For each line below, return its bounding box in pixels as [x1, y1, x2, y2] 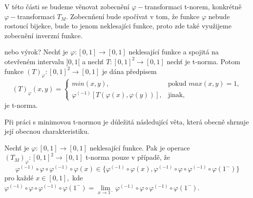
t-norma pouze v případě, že [85, 152, 170, 162]
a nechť [82, 56, 104, 66]
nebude [208, 11, 230, 21]
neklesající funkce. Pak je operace [89, 142, 190, 152]
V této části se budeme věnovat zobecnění [4, 1, 129, 11]
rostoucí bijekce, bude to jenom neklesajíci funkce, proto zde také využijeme [4, 21, 232, 31]
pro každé [4, 173, 34, 183]
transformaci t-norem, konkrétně [144, 1, 242, 11]
